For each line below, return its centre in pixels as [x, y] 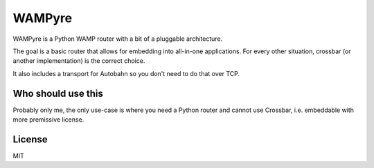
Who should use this [58, 93]
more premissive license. [48, 120]
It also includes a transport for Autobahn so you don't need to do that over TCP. [126, 73]
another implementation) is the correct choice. [79, 61]
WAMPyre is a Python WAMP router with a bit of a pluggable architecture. [118, 39]
